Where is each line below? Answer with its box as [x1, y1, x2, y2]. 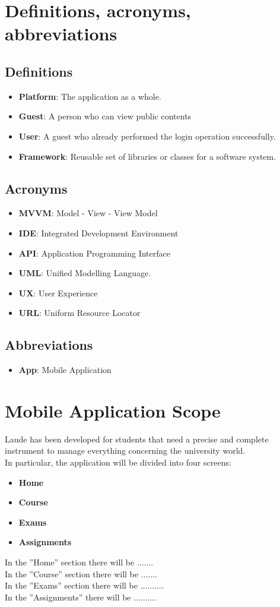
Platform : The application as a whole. [18, 90, 161, 102]
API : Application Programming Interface [18, 246, 170, 259]
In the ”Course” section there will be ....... [5, 567, 157, 580]
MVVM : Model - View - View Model [18, 207, 158, 219]
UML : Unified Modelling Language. [18, 267, 151, 279]
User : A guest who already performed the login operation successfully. [18, 129, 276, 142]
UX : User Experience [18, 286, 98, 299]
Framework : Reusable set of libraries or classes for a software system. [18, 150, 276, 162]
